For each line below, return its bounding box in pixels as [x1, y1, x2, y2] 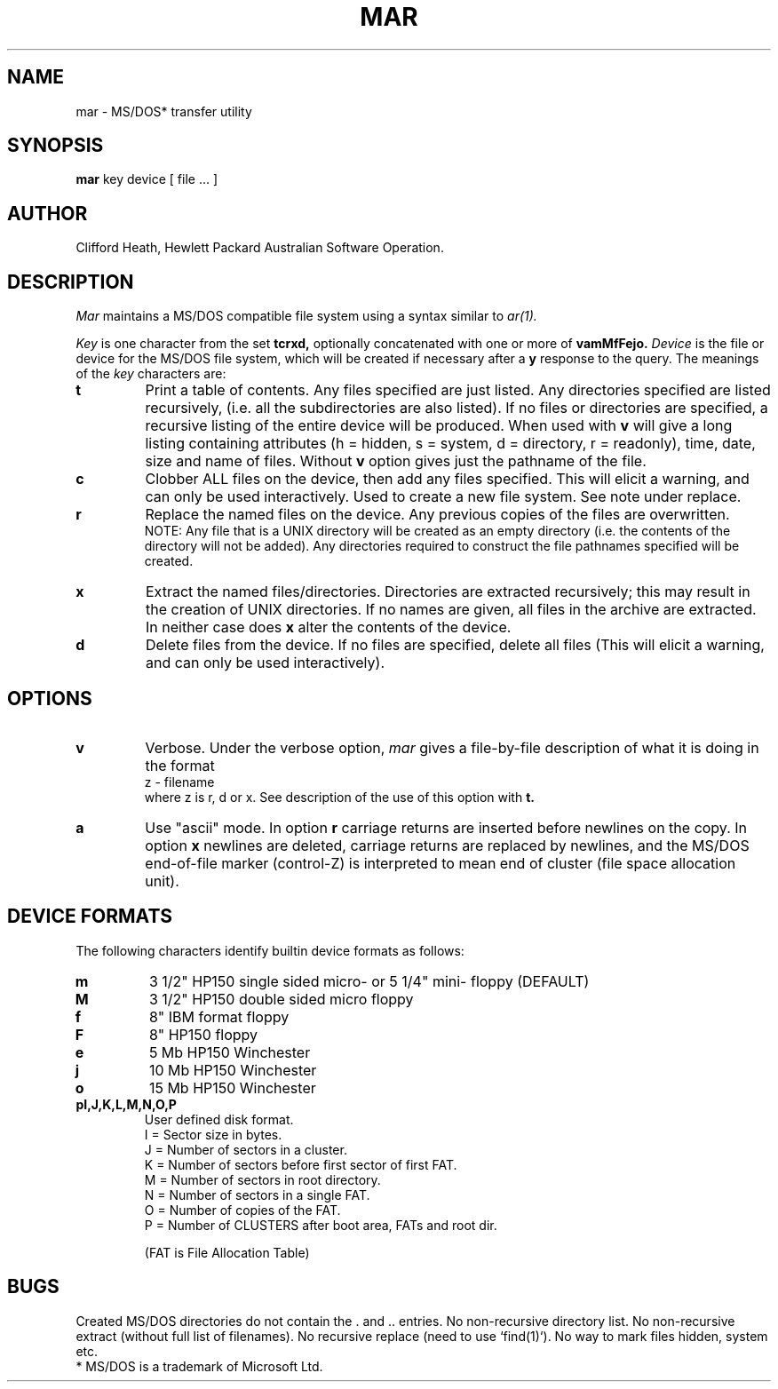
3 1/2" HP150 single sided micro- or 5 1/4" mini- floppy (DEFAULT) [148, 972, 590, 990]
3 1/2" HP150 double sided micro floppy [148, 989, 414, 1008]
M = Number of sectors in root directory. [144, 1171, 381, 1187]
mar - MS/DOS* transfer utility [75, 103, 252, 119]
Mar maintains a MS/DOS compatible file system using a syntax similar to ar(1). [75, 308, 537, 324]
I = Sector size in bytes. [144, 1126, 282, 1142]
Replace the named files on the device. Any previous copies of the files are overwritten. [145, 505, 730, 524]
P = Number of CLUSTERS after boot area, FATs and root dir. [144, 1217, 497, 1233]
